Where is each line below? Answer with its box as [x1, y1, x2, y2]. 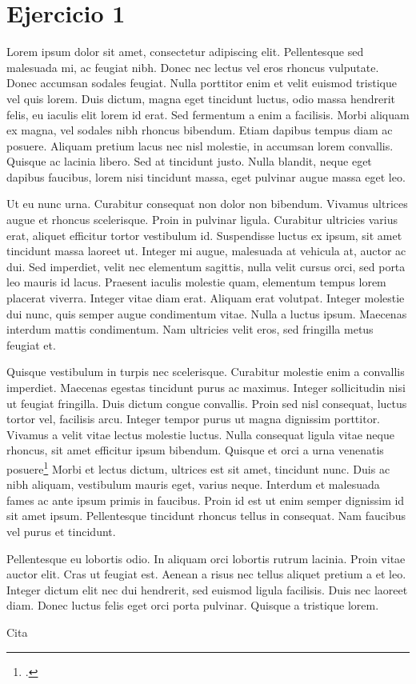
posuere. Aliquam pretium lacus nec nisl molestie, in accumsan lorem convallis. [6, 137, 394, 154]
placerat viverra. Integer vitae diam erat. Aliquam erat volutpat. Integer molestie [6, 290, 405, 306]
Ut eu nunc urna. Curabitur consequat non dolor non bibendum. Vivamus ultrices [6, 195, 408, 212]
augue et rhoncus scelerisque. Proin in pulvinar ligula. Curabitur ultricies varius [6, 211, 398, 228]
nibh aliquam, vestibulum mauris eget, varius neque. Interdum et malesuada [6, 476, 380, 493]
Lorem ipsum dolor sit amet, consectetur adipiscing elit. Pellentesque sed [6, 43, 364, 60]
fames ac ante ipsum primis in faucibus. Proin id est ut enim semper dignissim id [6, 491, 405, 508]
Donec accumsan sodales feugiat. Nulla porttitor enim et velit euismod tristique [6, 74, 397, 91]
